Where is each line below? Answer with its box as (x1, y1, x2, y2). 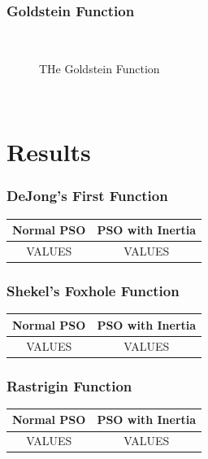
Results (6, 135, 91, 168)
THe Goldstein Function (39, 59, 160, 76)
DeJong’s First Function (6, 186, 168, 206)
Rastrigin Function (6, 375, 132, 396)
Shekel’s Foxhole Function (6, 280, 180, 300)
